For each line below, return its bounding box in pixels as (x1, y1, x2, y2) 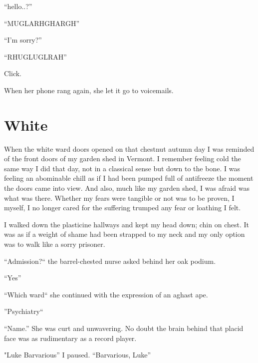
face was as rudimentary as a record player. (4, 332, 137, 343)
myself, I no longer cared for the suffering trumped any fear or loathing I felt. (4, 202, 241, 213)
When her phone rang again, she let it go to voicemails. (4, 85, 174, 95)
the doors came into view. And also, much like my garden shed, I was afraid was (4, 183, 250, 193)
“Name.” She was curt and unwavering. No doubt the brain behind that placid (4, 323, 244, 333)
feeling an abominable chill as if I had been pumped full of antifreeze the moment (4, 173, 254, 183)
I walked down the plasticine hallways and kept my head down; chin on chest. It (4, 219, 249, 229)
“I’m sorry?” (4, 35, 42, 45)
